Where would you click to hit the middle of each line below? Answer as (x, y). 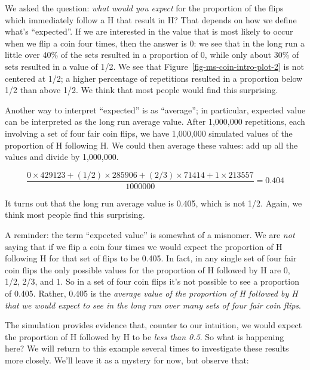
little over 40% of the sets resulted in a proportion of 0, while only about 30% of (152, 55)
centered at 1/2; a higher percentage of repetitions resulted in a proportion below (154, 78)
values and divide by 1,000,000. (62, 157)
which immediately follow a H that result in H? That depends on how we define (151, 19)
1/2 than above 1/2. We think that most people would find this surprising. (142, 90)
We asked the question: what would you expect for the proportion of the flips (144, 8)
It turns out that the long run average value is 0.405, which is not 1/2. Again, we (154, 203)
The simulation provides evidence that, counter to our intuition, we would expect (154, 325)
